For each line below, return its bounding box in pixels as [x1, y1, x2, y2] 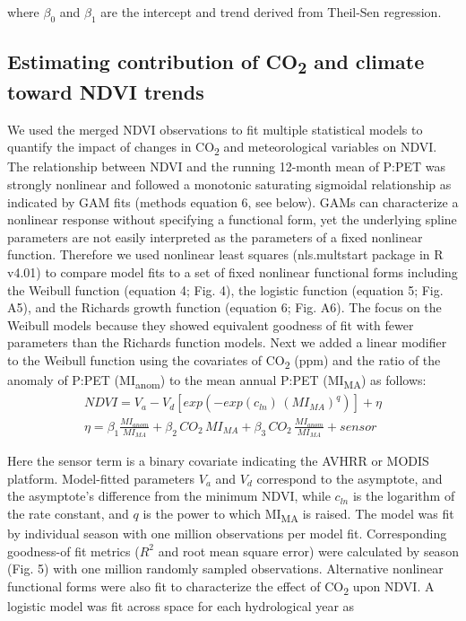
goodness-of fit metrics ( [7, 541, 140, 560]
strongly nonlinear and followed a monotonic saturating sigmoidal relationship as [7, 175, 452, 193]
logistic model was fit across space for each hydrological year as [7, 597, 355, 616]
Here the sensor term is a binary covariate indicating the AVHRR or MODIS [7, 451, 429, 470]
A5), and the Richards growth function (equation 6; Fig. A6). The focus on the [7, 298, 442, 317]
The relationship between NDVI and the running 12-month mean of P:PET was [7, 157, 446, 176]
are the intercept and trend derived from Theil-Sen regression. [100, 3, 442, 21]
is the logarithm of [352, 486, 455, 505]
